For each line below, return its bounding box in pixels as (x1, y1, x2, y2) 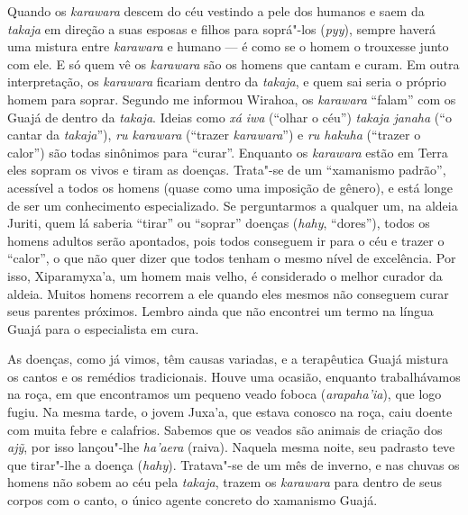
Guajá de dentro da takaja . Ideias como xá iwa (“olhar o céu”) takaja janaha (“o (7, 107, 452, 126)
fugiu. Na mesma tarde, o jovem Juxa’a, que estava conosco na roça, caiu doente (7, 402, 453, 421)
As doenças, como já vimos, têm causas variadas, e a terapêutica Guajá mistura (7, 349, 449, 368)
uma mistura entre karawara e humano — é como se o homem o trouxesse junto (7, 37, 449, 56)
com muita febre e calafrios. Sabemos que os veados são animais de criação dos (7, 420, 443, 438)
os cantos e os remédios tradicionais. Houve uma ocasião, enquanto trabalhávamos (7, 366, 461, 385)
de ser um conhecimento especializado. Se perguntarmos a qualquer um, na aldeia (7, 195, 458, 214)
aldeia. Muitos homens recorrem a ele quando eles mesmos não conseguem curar (7, 284, 449, 303)
